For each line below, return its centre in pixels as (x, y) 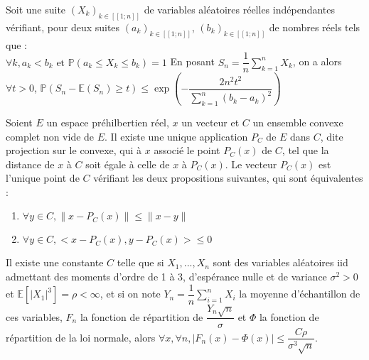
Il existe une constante (55, 262)
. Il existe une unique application (176, 136)
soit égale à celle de (128, 164)
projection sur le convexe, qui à (74, 150)
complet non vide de (50, 136)
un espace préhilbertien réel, (108, 122)
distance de (30, 164)
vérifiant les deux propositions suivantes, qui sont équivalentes (228, 178)
